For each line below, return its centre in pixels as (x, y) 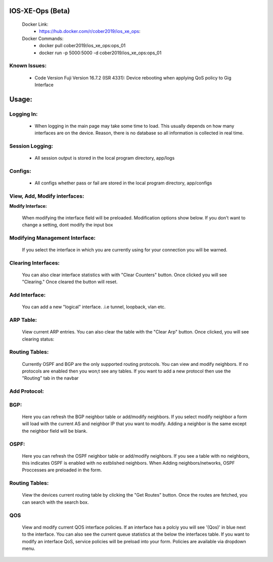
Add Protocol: (27, 391)
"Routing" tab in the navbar (50, 378)
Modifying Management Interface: (53, 238)
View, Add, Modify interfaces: (47, 196)
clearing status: (38, 339)
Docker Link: (35, 24)
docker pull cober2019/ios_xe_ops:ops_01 (82, 46)
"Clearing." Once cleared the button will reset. (70, 282)
